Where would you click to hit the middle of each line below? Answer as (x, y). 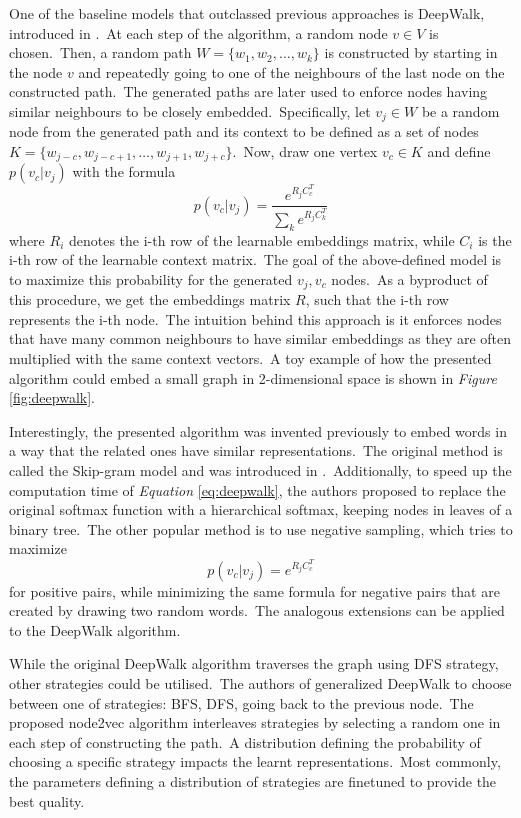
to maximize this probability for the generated (151, 278)
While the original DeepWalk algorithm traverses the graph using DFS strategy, (254, 663)
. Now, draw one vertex (305, 151)
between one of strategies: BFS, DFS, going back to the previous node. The (241, 702)
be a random (460, 110)
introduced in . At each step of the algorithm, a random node (198, 32)
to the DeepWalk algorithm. (95, 629)
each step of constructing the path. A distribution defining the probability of (245, 741)
